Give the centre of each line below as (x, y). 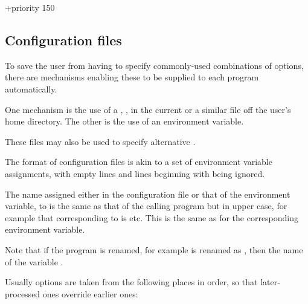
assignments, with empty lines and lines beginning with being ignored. (135, 173)
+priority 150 (30, 7)
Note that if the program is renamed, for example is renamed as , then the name (154, 249)
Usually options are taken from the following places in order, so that (131, 282)
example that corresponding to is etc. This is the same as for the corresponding (152, 217)
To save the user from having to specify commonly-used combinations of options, (154, 65)
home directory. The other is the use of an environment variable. (124, 121)
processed (23, 293)
